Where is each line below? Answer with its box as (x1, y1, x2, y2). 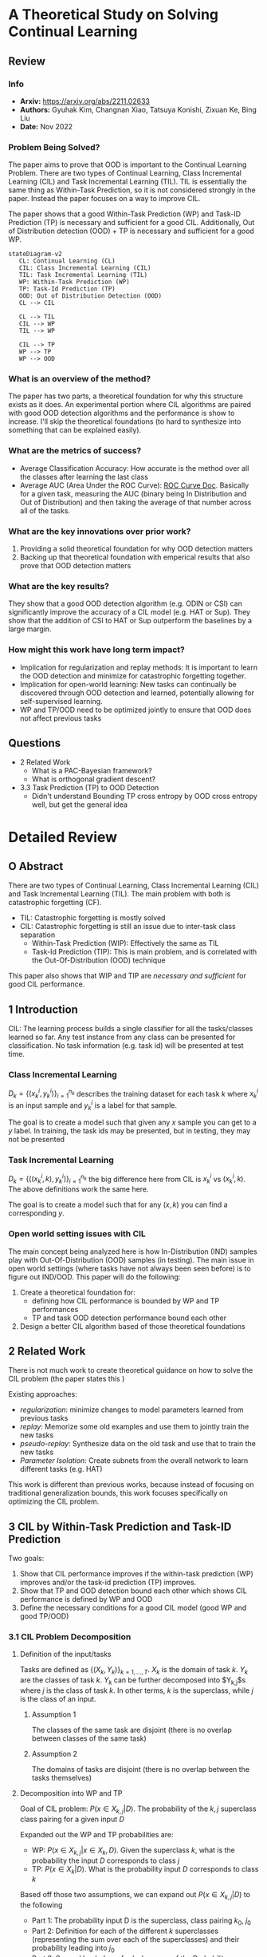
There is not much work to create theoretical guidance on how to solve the (8, 1366, 253, 1375)
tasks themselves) (31, 1773, 92, 1783)
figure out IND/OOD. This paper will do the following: (8, 1271, 181, 1282)
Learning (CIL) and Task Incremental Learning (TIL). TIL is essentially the (8, 177, 247, 187)
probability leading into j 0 (31, 1943, 116, 1955)
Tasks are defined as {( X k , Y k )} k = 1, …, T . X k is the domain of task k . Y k (19, 1665, 249, 1677)
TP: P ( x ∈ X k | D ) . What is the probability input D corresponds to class (31, 1864, 259, 1876)
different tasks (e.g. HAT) (19, 1465, 103, 1474)
